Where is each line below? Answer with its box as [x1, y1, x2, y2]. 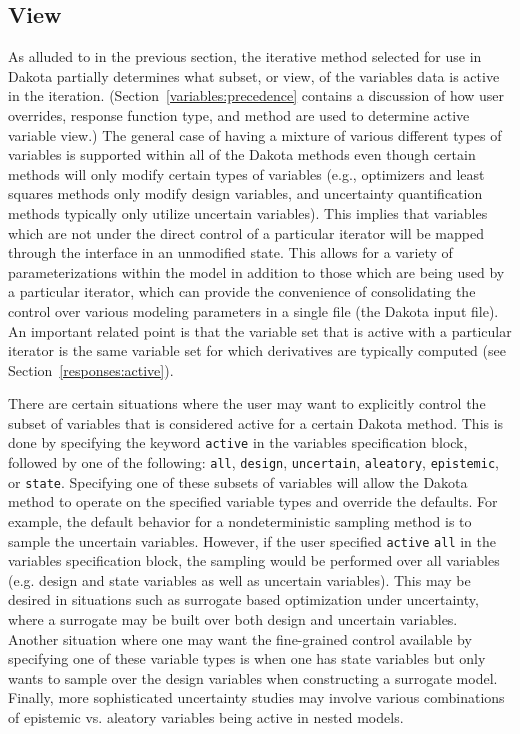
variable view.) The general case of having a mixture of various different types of [8, 124, 502, 145]
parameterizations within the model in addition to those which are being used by [8, 261, 505, 282]
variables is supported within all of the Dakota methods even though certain [8, 144, 476, 165]
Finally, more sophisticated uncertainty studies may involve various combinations [8, 687, 505, 708]
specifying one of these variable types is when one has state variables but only [8, 648, 486, 669]
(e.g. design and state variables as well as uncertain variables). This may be [8, 569, 471, 590]
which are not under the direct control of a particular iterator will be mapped [8, 222, 484, 243]
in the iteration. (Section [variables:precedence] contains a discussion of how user [8, 85, 505, 106]
